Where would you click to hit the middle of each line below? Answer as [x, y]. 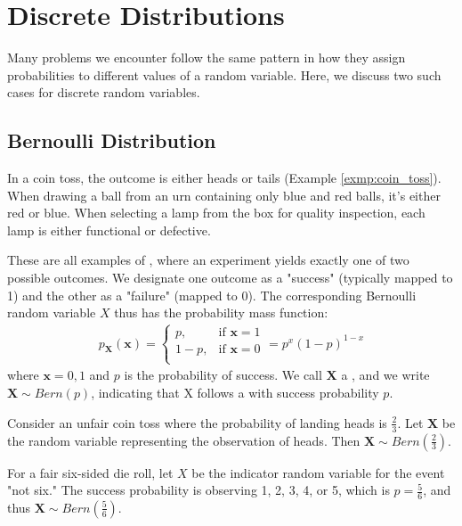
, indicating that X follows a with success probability [235, 393]
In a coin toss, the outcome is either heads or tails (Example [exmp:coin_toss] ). [224, 178]
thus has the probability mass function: [221, 312]
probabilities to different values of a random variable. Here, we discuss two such [224, 74]
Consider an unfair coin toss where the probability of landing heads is [197, 422]
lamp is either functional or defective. [109, 230]
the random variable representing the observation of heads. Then [184, 440]
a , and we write [385, 375]
